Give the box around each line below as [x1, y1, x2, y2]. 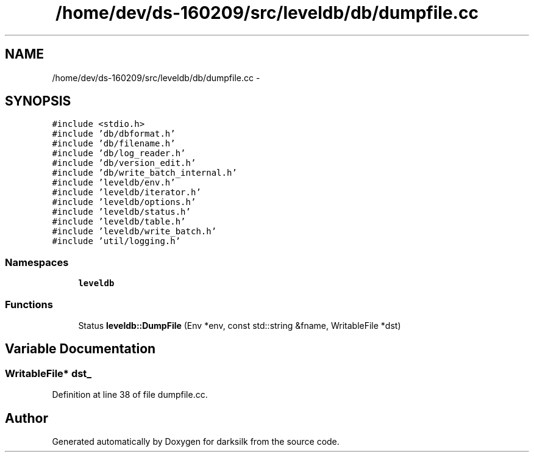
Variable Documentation [5, 341, 156, 357]
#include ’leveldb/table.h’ [52, 217, 186, 227]
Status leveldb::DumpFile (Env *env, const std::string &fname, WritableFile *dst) [78, 320, 401, 331]
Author [5, 410, 48, 426]
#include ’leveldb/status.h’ [52, 207, 191, 217]
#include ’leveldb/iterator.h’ [52, 187, 201, 198]
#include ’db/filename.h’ [52, 139, 176, 149]
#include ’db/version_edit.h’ [52, 158, 196, 168]
